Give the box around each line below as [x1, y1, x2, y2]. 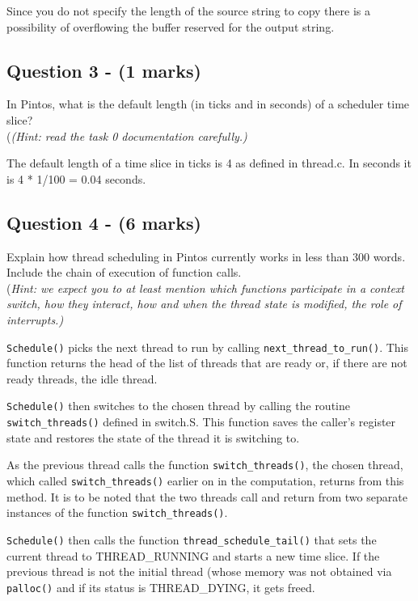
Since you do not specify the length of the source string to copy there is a [6, 2, 370, 19]
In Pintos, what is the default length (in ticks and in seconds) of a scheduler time [6, 95, 410, 112]
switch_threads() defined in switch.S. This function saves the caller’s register [6, 413, 396, 430]
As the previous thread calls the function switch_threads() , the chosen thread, [6, 456, 403, 473]
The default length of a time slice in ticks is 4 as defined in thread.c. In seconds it [6, 154, 412, 171]
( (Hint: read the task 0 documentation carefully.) [6, 127, 247, 144]
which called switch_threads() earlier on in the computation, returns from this [6, 472, 404, 489]
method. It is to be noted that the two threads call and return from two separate [6, 488, 407, 505]
